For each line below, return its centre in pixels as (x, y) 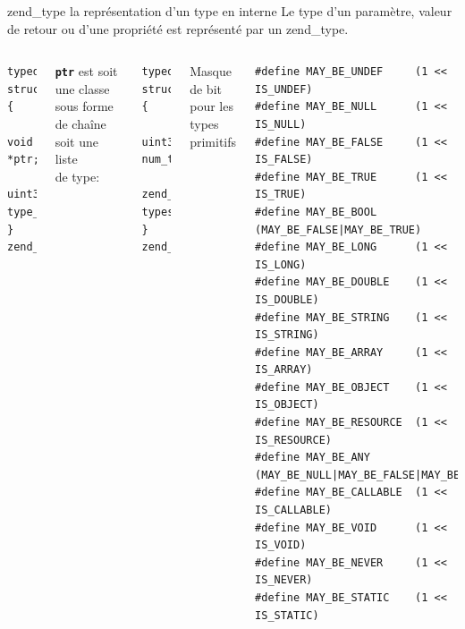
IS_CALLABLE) (293, 510)
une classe (82, 88)
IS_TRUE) (281, 195)
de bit (206, 88)
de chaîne (80, 124)
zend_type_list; (190, 247)
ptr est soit (86, 71)
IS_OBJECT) (287, 405)
